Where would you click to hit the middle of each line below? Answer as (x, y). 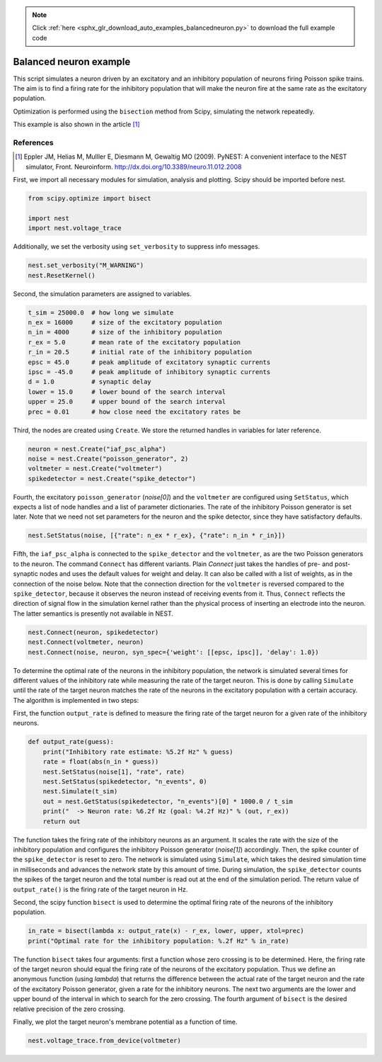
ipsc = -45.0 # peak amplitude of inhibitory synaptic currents (149, 372)
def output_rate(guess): (71, 742)
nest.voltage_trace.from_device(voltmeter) (105, 1040)
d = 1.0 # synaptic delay (89, 382)
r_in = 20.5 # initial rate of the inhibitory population (140, 352)
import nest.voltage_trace (75, 228)
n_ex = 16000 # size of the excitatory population (125, 323)
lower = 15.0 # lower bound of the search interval (127, 392)
